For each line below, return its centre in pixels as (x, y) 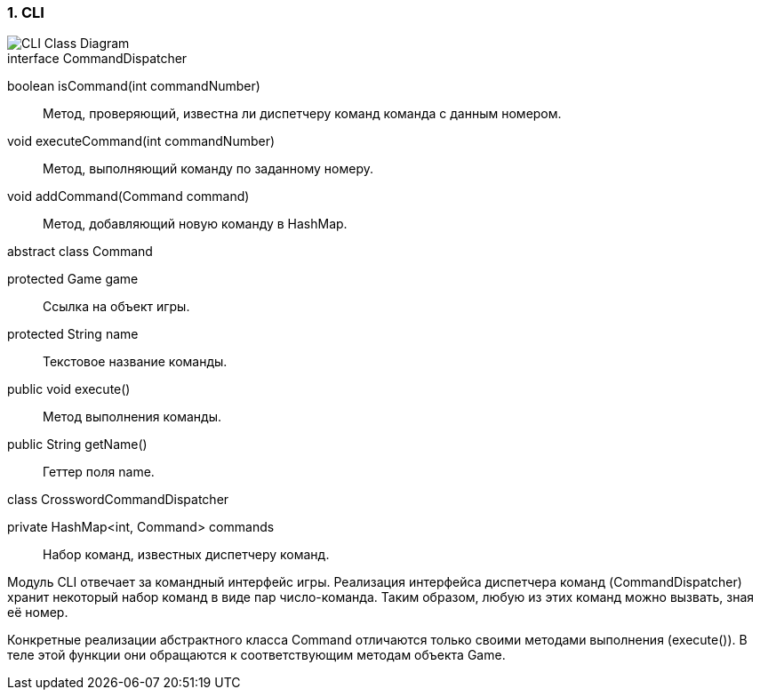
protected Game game (73, 279)
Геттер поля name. (99, 472)
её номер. (38, 613)
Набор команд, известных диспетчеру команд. (186, 555)
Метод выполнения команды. (132, 417)
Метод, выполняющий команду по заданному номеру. (208, 169)
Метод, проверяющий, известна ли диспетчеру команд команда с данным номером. (302, 114)
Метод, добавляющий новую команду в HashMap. (195, 224)
